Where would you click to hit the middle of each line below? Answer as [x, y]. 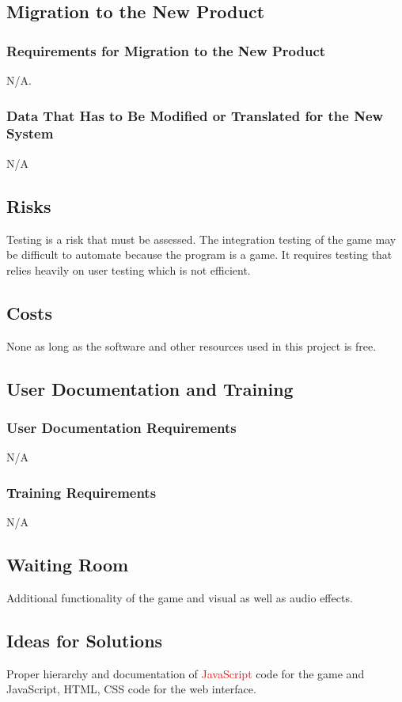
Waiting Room [68, 564]
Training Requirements [82, 492]
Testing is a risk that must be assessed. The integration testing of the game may [201, 239]
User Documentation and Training [150, 388]
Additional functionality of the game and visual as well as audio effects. [180, 597]
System [30, 133]
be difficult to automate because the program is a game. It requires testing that [199, 254]
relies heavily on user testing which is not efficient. [129, 269]
